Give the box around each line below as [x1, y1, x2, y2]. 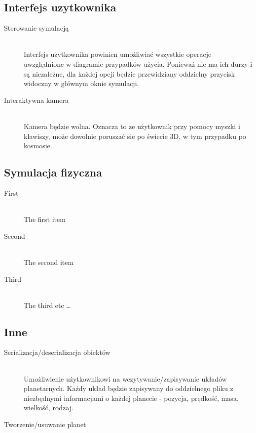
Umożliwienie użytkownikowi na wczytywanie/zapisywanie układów [24, 373, 227, 384]
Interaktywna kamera [4, 94, 69, 105]
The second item [24, 257, 74, 267]
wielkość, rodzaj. [24, 402, 73, 413]
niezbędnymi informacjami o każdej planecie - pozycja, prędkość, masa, [24, 392, 239, 403]
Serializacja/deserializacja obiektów [4, 347, 110, 357]
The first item [24, 214, 66, 224]
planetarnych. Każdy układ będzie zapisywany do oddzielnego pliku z [24, 383, 233, 393]
